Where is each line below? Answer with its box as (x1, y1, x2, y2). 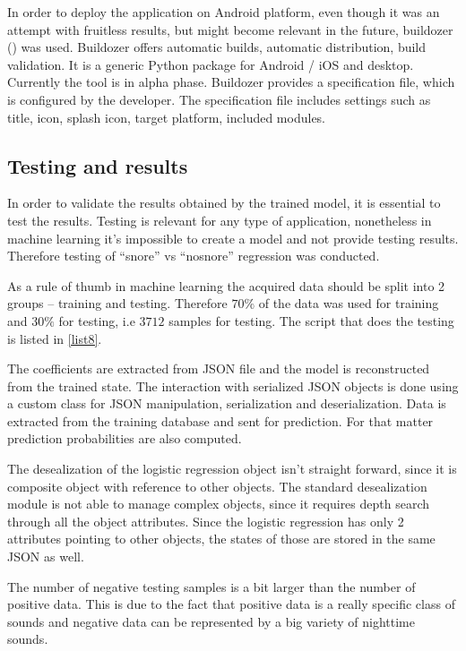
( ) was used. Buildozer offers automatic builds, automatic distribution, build (7, 38, 427, 56)
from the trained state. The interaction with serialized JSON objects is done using (7, 376, 459, 395)
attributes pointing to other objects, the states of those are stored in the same (7, 529, 436, 548)
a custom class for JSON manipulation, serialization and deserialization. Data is (7, 394, 446, 413)
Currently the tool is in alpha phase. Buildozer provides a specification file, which (7, 73, 455, 91)
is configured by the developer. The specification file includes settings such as (7, 90, 431, 108)
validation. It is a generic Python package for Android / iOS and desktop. (7, 55, 414, 73)
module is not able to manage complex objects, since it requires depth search (7, 494, 430, 513)
